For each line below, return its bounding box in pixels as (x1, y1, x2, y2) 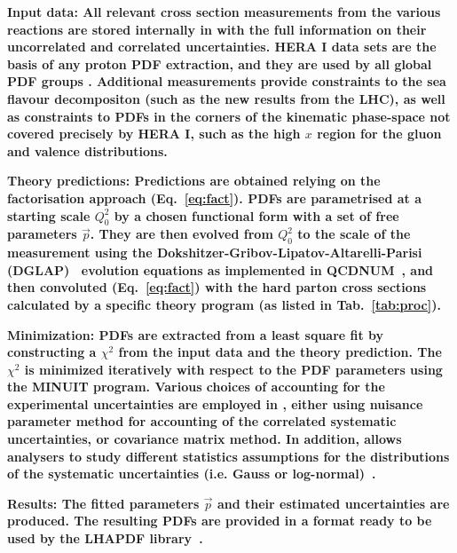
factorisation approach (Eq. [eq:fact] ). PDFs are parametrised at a (7, 188, 422, 207)
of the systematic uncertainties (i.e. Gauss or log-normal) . (7, 464, 376, 483)
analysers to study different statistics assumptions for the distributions (7, 446, 450, 465)
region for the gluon (317, 124, 442, 143)
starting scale (7, 206, 91, 225)
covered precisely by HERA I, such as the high (7, 124, 301, 143)
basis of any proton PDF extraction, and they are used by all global (7, 54, 432, 73)
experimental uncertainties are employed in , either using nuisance (7, 394, 423, 413)
